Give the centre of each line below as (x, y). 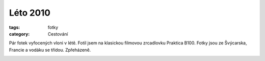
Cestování (58, 34)
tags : (14, 27)
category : (19, 34)
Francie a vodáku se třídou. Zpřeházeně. (50, 50)
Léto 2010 (30, 13)
